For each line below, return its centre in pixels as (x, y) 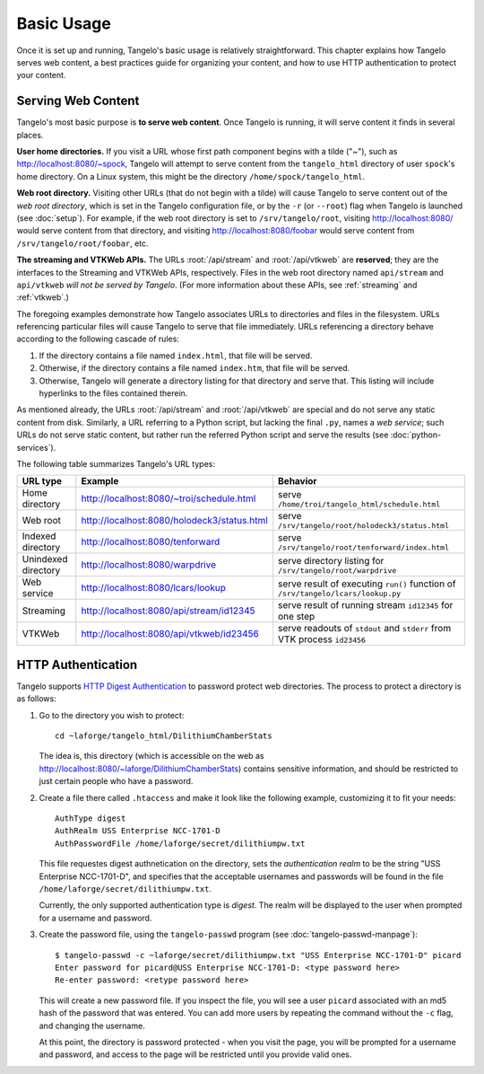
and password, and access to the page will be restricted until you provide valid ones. (195, 1054)
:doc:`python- (416, 435)
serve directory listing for (331, 560)
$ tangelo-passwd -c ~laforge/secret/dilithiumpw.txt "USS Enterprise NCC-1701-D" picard (258, 955)
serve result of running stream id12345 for (366, 605)
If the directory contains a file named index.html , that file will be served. (176, 356)
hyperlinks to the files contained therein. (113, 393)
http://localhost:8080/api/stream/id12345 (168, 611)
